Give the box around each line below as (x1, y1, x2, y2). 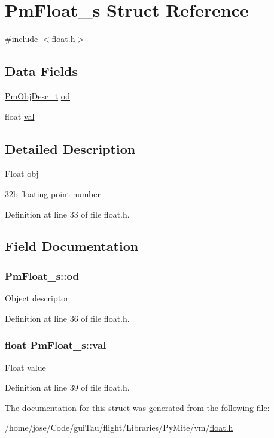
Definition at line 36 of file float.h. (5, 312, 130, 324)
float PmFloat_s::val (5, 337, 106, 352)
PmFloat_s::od (5, 268, 79, 283)
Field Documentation (5, 237, 139, 255)
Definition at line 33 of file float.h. (5, 207, 130, 220)
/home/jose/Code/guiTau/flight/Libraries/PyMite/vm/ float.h (5, 421, 233, 434)
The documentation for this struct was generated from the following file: (5, 401, 270, 413)
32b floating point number (5, 187, 101, 200)
